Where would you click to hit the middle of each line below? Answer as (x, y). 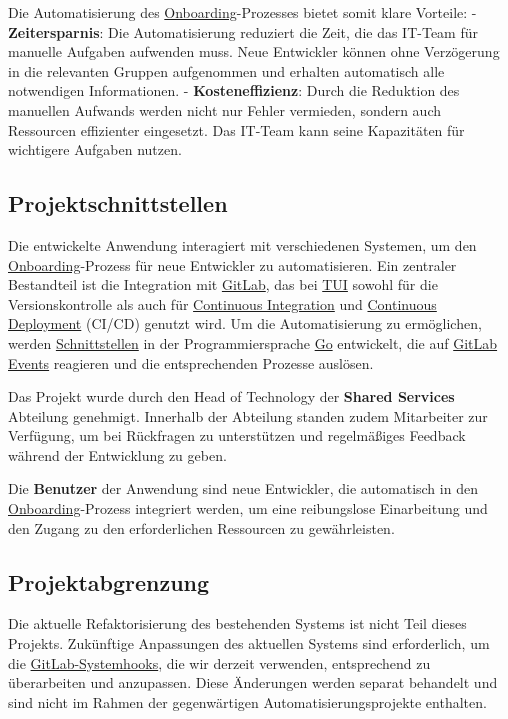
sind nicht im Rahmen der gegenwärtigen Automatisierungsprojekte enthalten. (247, 701)
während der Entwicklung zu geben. (117, 454)
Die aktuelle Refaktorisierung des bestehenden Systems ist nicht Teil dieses (237, 623)
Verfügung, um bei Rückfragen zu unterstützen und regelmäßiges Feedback (237, 435)
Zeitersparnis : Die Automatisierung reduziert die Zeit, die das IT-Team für (243, 31)
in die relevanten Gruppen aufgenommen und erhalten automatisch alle (226, 70)
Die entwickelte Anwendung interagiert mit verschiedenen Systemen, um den (242, 244)
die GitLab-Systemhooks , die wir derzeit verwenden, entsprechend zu (219, 662)
